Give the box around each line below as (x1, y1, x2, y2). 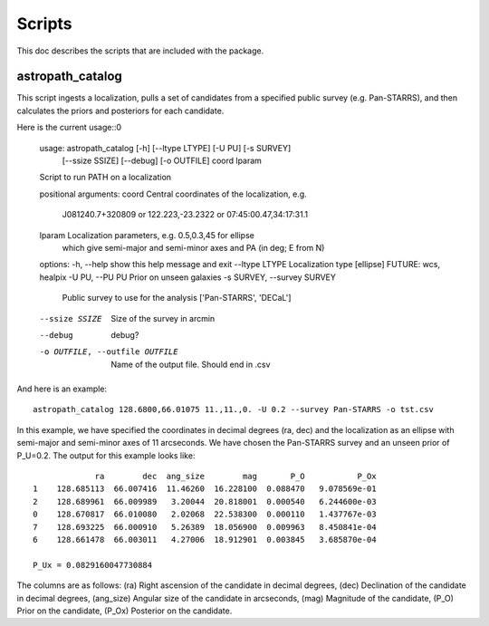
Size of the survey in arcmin (110, 313, 216, 323)
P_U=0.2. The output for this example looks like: (16, 449, 196, 461)
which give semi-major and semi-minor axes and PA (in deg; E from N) (62, 242, 325, 253)
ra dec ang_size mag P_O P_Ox (94, 471, 377, 482)
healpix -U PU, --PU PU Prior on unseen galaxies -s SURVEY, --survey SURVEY (39, 272, 337, 283)
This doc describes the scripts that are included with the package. (16, 45, 264, 56)
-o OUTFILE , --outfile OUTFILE (39, 347, 178, 357)
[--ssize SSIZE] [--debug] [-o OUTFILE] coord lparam (62, 155, 263, 167)
